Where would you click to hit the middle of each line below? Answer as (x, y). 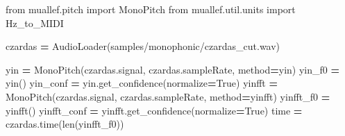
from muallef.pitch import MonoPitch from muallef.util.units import (151, 9)
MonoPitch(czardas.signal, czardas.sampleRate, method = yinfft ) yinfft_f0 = (168, 96)
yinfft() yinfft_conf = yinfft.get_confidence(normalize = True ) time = (154, 110)
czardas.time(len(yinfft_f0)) (65, 124)
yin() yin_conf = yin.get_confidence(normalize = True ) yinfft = (142, 83)
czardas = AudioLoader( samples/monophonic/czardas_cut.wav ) (143, 46)
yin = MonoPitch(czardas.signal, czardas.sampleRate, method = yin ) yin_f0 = (172, 69)
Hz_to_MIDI (35, 23)
